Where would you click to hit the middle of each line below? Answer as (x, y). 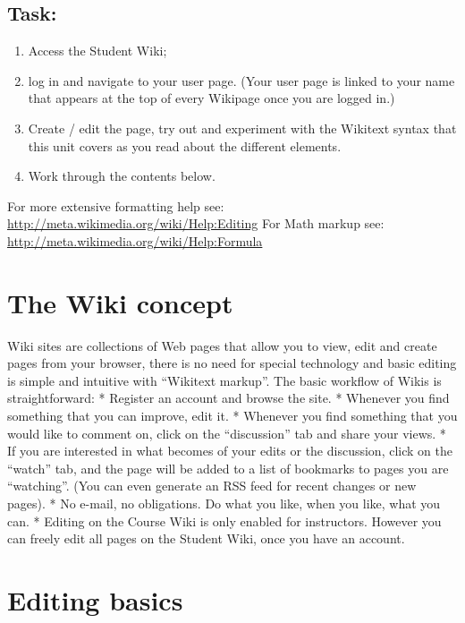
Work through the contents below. (122, 176)
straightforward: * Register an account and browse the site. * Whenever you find (228, 398)
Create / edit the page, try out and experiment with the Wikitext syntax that (242, 128)
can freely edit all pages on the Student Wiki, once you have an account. (206, 538)
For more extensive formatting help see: (116, 205)
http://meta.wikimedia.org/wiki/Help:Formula (135, 240)
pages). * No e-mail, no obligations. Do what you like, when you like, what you (224, 504)
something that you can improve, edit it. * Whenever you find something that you (232, 416)
